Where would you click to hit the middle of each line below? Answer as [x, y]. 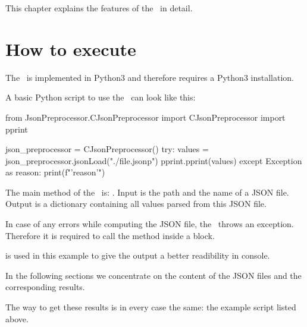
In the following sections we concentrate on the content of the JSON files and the [153, 275]
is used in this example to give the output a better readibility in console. [138, 255]
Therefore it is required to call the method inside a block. [110, 235]
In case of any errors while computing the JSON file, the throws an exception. [150, 224]
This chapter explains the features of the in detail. [99, 8]
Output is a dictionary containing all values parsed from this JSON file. [136, 204]
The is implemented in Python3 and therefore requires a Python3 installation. [150, 77]
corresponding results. [45, 287]
